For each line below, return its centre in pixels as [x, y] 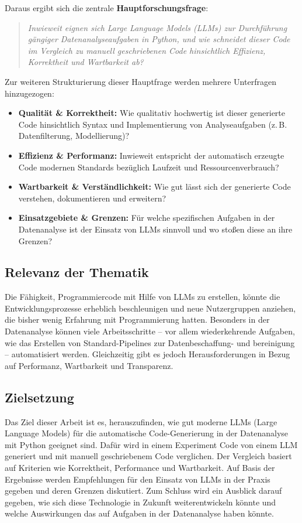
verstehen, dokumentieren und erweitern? [92, 198]
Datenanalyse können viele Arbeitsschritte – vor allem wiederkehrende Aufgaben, [150, 331]
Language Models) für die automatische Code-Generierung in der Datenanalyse [147, 433]
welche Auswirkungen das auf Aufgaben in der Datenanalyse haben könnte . [139, 513]
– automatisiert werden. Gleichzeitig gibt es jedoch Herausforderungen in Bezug [147, 354]
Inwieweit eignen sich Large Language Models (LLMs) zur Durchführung [157, 27]
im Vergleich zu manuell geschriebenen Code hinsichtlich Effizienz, [147, 50]
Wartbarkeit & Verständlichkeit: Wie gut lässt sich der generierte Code [155, 187]
